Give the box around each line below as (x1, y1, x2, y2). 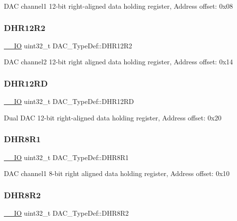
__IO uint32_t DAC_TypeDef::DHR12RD (4, 96, 134, 106)
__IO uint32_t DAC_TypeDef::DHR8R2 (4, 208, 129, 218)
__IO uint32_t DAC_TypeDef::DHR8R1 (4, 152, 129, 162)
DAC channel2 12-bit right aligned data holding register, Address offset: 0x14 (4, 57, 233, 67)
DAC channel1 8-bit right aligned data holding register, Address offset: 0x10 (4, 168, 230, 178)
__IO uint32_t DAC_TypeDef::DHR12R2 (4, 40, 133, 50)
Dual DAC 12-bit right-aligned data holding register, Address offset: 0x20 (4, 112, 222, 122)
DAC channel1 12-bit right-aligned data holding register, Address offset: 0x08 (4, 1, 233, 11)
